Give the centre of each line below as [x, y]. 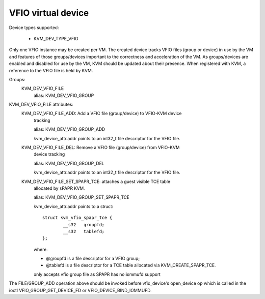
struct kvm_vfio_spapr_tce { [77, 218]
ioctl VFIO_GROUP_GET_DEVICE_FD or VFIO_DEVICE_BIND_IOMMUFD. [80, 290]
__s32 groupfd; [84, 224]
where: [41, 249]
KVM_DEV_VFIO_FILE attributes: [41, 105]
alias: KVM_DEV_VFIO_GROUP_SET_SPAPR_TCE [81, 197]
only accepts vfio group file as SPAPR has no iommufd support [97, 274]
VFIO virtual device [49, 13]
